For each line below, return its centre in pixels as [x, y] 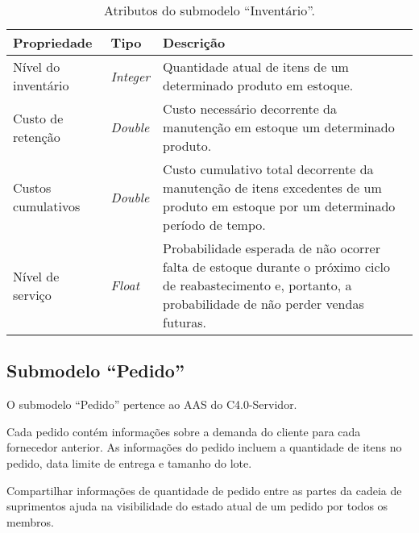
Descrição [194, 42]
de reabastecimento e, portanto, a [257, 285]
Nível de [36, 276]
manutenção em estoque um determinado [279, 127]
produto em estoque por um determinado [279, 206]
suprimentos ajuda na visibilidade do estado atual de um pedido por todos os [197, 506]
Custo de [38, 118]
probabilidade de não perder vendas [263, 304]
